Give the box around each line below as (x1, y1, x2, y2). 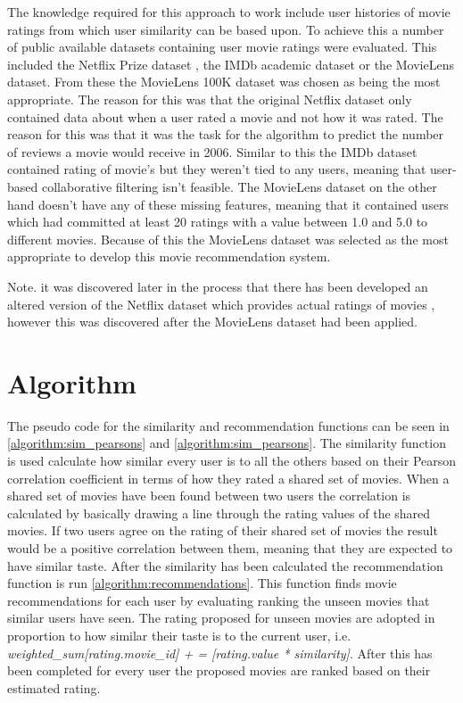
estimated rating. (7, 678, 101, 697)
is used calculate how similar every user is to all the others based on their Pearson (7, 451, 457, 469)
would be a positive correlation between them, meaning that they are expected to (7, 538, 453, 557)
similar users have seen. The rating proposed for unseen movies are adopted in (7, 608, 435, 627)
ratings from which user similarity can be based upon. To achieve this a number (7, 20, 444, 38)
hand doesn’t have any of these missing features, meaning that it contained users (7, 194, 449, 213)
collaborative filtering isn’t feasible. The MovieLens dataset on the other (41, 177, 437, 195)
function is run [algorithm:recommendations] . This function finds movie (7, 574, 397, 592)
